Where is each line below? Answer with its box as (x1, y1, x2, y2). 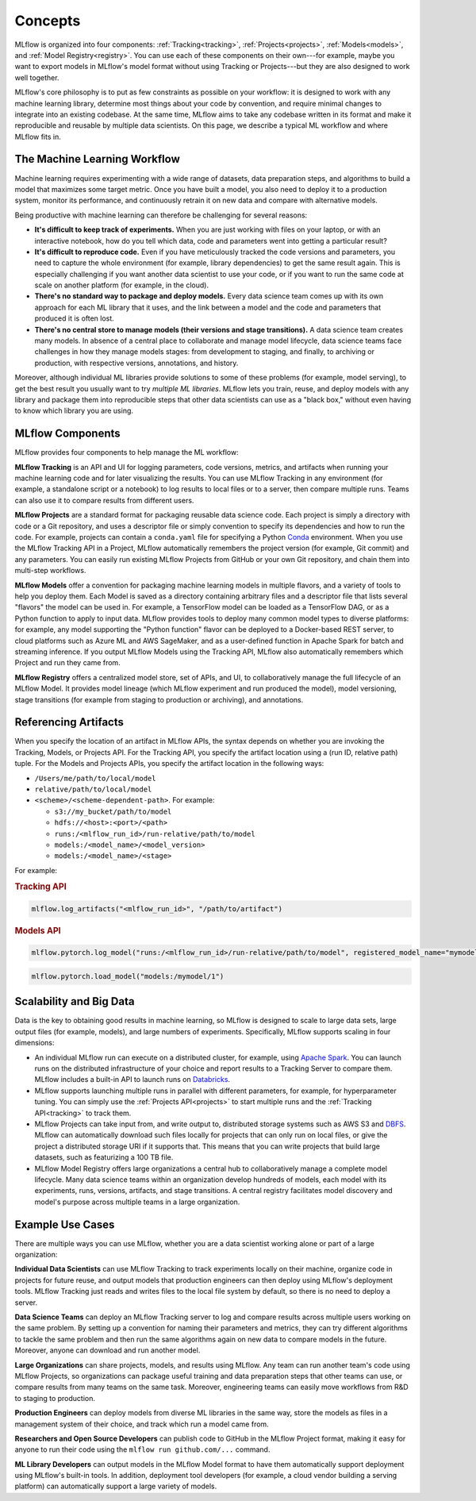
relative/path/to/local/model (34, 784, 152, 794)
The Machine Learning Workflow (14, 152, 180, 166)
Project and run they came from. (14, 658, 121, 668)
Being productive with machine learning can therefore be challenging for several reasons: (14, 210, 308, 220)
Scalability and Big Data (14, 995, 135, 1008)
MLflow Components (14, 427, 121, 441)
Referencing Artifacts (14, 715, 125, 729)
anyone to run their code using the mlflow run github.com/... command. (14, 1445, 271, 1454)
